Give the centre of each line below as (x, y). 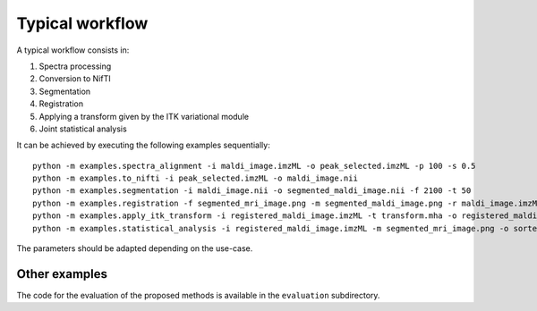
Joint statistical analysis (83, 129)
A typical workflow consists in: (73, 50)
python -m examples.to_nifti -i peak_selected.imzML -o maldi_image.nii (195, 178)
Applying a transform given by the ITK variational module (144, 116)
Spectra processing (75, 66)
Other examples (62, 274)
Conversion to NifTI (75, 79)
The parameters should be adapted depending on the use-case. (135, 248)
